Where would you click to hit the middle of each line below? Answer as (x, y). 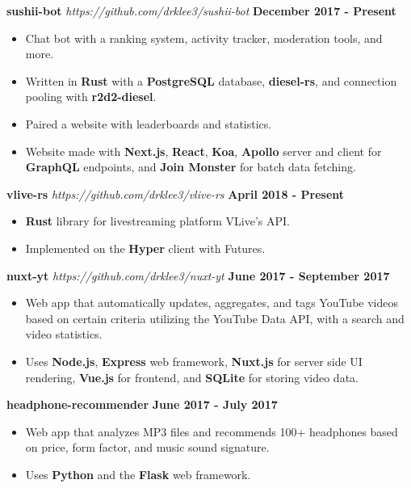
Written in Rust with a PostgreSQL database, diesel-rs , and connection (211, 80)
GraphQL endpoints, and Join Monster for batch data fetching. (191, 167)
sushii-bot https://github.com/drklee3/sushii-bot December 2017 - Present (201, 11)
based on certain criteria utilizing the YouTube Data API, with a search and (215, 318)
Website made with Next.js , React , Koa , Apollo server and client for (203, 151)
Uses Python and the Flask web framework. (138, 474)
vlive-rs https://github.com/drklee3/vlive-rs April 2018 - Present (176, 194)
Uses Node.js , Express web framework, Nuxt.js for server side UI (194, 361)
